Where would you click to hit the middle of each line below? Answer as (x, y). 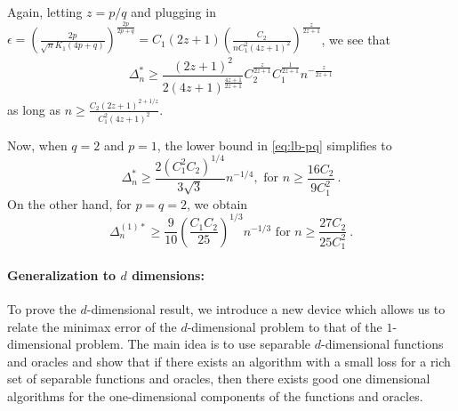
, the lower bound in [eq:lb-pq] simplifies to (274, 145)
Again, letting (45, 12)
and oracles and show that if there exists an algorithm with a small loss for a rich (229, 361)
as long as (34, 109)
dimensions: (168, 274)
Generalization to (62, 274)
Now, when (37, 145)
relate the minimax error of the (92, 326)
